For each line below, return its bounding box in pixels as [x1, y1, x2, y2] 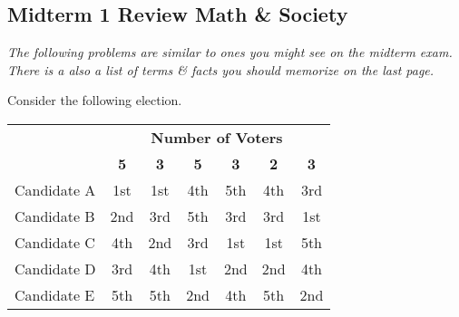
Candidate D [15, 257, 96, 279]
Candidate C [15, 231, 95, 253]
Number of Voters [151, 126, 283, 148]
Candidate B [15, 205, 95, 226]
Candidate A [15, 178, 96, 200]
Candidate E [15, 283, 95, 305]
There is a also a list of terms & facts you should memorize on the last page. [7, 60, 435, 79]
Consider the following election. [7, 91, 182, 110]
